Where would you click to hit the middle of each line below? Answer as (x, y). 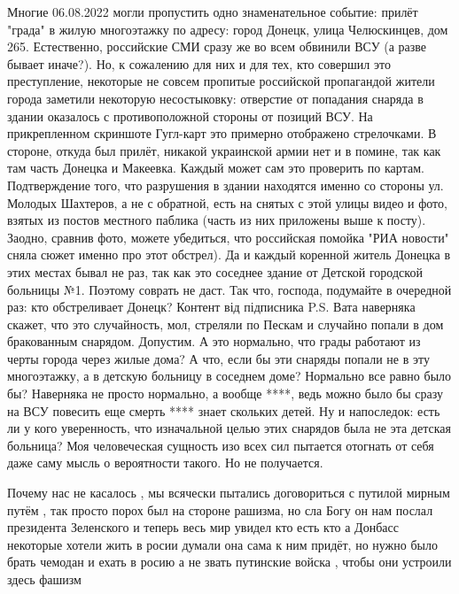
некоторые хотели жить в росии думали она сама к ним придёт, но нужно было (222, 544)
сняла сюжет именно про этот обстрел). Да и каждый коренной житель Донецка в (229, 255)
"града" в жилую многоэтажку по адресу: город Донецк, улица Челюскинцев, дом (228, 29)
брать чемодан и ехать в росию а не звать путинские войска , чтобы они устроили (229, 562)
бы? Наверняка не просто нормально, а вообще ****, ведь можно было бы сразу (225, 393)
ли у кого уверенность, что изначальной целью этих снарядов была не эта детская (229, 428)
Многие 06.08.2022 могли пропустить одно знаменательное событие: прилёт (213, 12)
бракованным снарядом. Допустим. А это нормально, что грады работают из (214, 341)
